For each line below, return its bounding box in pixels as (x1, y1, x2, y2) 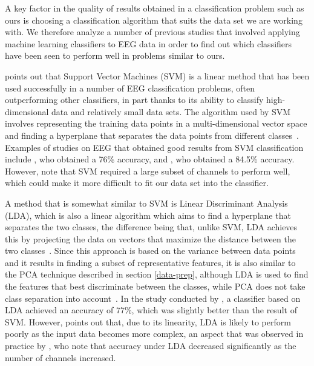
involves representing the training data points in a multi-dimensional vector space (5, 117, 307, 130)
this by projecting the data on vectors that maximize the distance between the (5, 232, 296, 245)
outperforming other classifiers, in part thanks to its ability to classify (5, 93, 264, 106)
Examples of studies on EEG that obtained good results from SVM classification (5, 141, 304, 153)
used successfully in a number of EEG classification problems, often (5, 81, 255, 94)
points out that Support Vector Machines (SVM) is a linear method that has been (5, 69, 310, 82)
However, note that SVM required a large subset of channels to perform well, (5, 164, 290, 177)
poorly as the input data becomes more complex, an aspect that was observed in (5, 327, 304, 340)
